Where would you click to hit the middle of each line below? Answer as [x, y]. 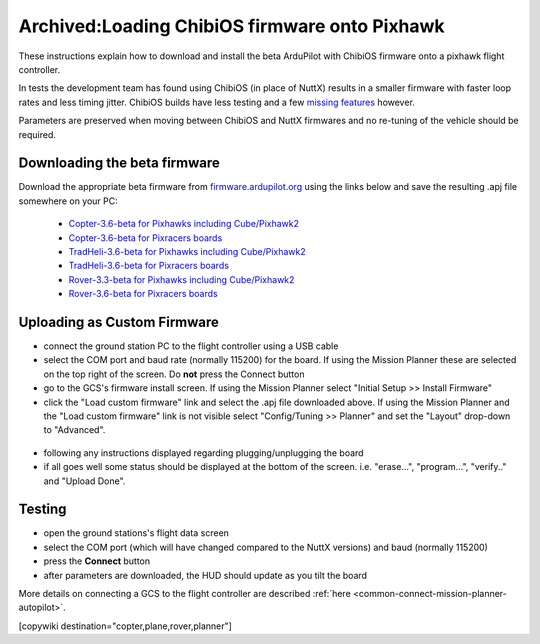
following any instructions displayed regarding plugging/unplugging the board [203, 452]
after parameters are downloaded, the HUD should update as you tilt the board [205, 575]
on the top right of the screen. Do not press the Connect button [174, 374]
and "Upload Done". [84, 481]
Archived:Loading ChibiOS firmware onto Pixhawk [231, 26]
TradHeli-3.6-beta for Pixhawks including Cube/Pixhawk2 [187, 251]
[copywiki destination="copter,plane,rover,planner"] [125, 626]
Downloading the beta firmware [119, 163]
